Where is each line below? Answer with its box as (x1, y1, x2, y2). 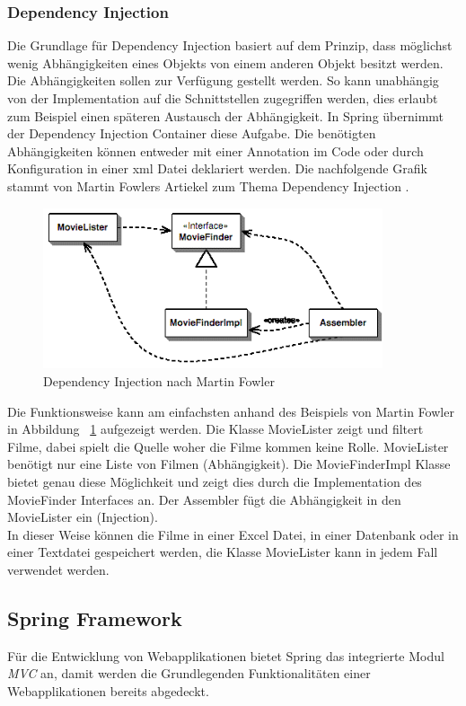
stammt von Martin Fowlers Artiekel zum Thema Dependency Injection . (7, 176, 409, 195)
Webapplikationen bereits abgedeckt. (7, 681, 209, 700)
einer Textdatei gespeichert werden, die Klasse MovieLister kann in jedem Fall (7, 543, 438, 561)
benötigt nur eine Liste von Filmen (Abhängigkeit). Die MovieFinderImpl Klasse (7, 454, 451, 473)
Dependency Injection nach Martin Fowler (43, 371, 275, 390)
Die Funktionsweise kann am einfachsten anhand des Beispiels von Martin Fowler (7, 402, 454, 420)
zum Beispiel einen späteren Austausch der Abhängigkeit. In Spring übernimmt (7, 106, 444, 125)
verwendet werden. (7, 560, 110, 578)
